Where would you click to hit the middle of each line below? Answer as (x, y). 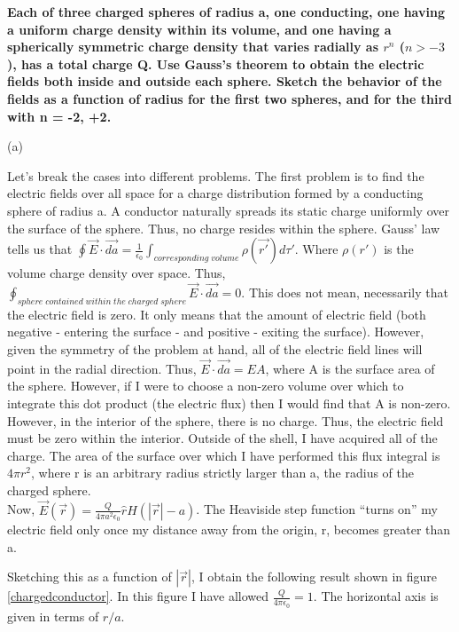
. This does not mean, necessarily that (345, 292)
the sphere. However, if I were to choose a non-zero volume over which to (206, 386)
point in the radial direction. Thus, (102, 368)
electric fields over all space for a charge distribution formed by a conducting (215, 193)
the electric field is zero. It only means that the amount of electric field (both (217, 314)
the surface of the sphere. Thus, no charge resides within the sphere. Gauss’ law (224, 228)
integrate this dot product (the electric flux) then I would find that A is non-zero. (229, 403)
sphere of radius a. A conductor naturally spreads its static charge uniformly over (228, 210)
